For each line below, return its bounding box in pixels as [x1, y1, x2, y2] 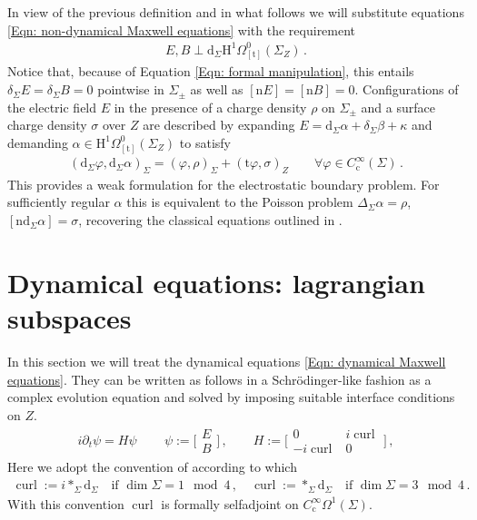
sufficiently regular [7, 192, 110, 211]
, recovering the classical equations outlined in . [78, 211, 343, 230]
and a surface [361, 97, 435, 116]
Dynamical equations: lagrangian [7, 263, 425, 300]
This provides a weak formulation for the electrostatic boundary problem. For [7, 174, 440, 193]
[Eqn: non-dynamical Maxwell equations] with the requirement [7, 20, 356, 39]
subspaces [7, 299, 132, 337]
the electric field [7, 97, 97, 116]
